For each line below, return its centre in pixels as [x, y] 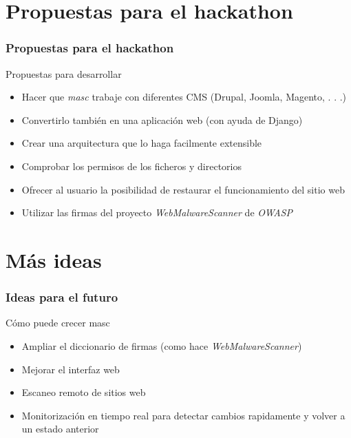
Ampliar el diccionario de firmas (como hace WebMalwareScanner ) [162, 345]
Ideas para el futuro [62, 297]
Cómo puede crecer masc [58, 323]
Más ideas [54, 259]
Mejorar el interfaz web [71, 369]
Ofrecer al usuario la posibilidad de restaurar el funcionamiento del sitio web [183, 189]
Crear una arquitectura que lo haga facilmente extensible [142, 143]
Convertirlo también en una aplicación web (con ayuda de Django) [162, 119]
